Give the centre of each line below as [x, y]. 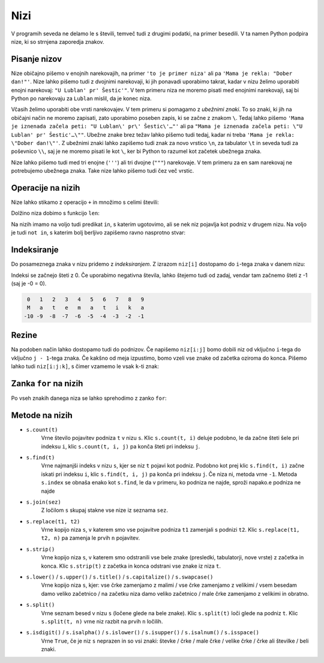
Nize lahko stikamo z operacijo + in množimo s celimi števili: [85, 202]
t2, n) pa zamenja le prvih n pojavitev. [91, 538]
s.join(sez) [43, 502]
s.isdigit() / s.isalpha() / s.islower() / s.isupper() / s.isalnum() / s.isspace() [142, 632]
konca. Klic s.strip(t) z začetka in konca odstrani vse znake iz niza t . [131, 566]
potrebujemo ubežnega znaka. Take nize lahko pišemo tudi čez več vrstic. [103, 171]
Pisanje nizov [37, 59]
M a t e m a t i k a [85, 308]
